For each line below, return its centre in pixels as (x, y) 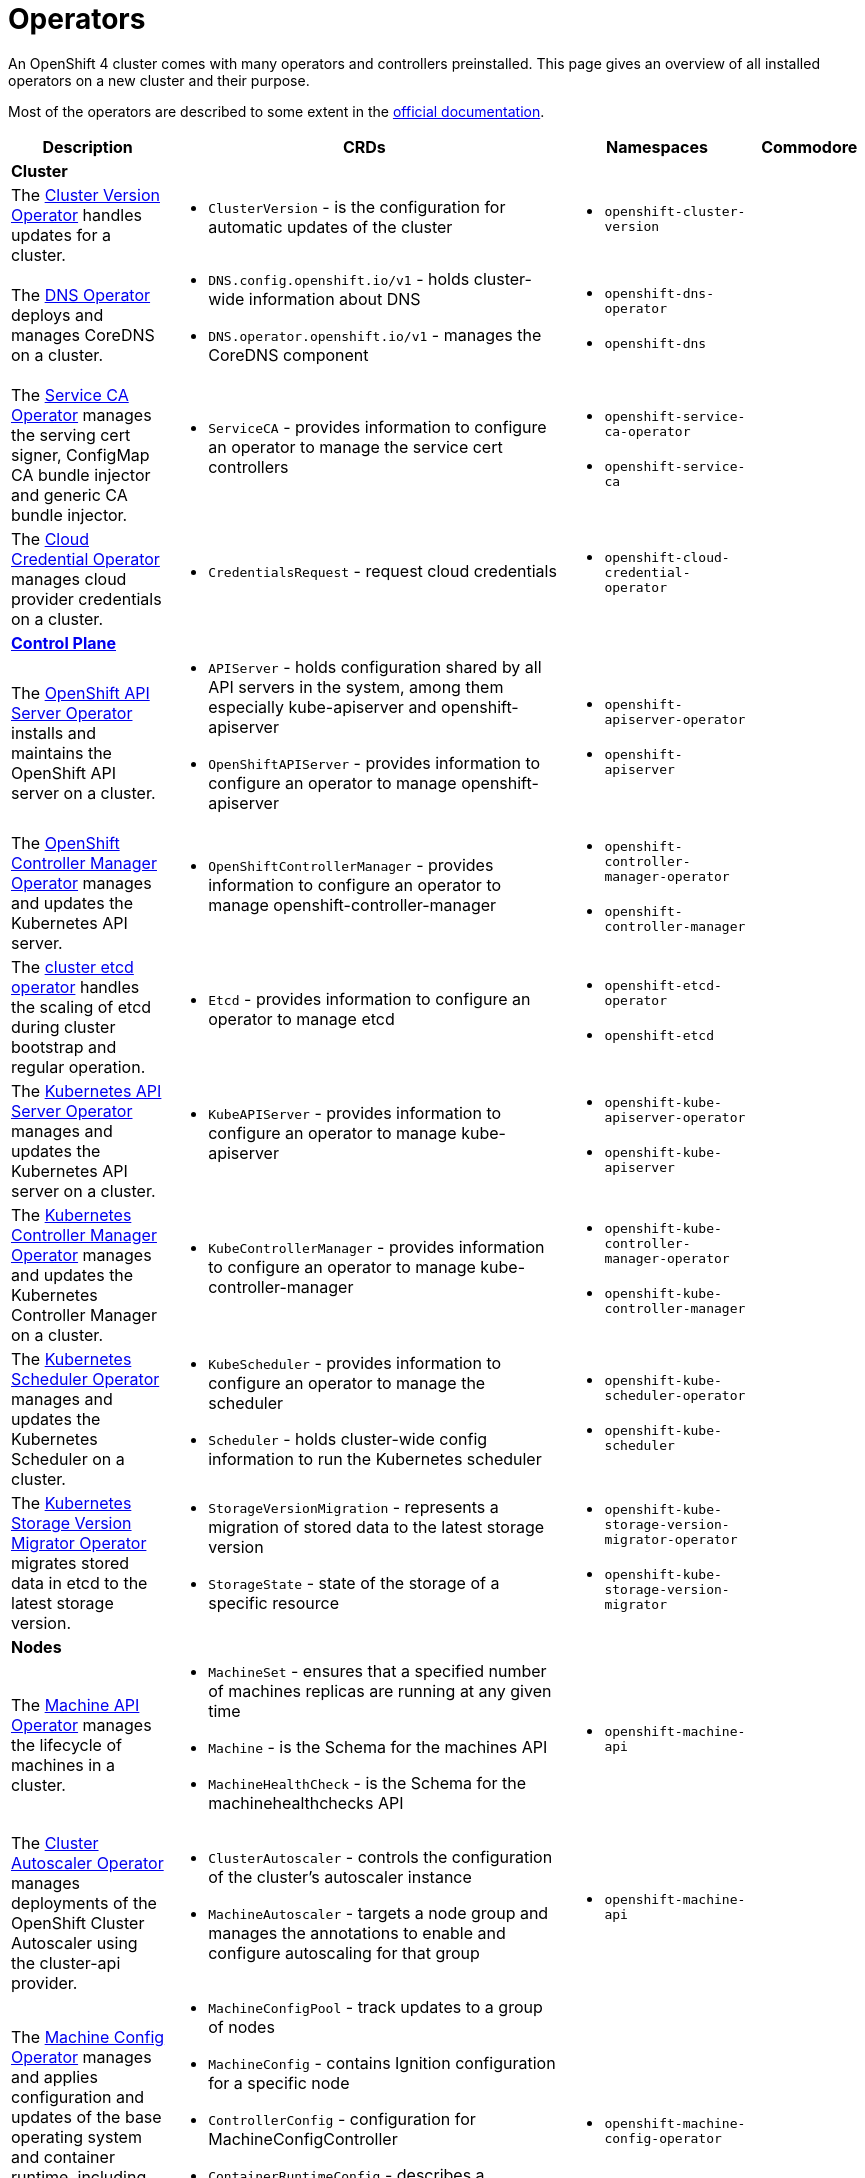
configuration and (78, 2096)
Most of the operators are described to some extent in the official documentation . (276, 111)
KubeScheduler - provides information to (355, 1362)
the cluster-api (66, 1962)
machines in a (63, 1764)
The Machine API (75, 1704)
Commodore (809, 146)
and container (63, 2156)
